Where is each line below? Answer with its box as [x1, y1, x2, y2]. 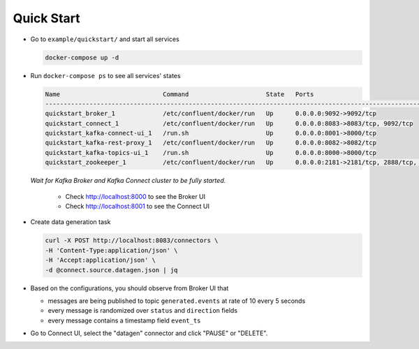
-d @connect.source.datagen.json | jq [45, 266, 178, 274]
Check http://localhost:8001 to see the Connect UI [65, 202, 209, 210]
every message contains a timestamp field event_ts [47, 316, 201, 325]
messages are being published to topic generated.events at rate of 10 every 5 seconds [47, 297, 306, 305]
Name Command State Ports [45, 90, 314, 98]
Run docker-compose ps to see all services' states [30, 71, 181, 80]
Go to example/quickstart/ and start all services [30, 35, 179, 43]
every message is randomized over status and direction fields [47, 306, 237, 315]
